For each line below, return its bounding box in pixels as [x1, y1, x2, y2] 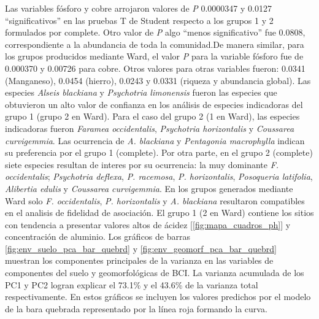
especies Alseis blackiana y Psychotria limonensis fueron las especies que [5, 86, 277, 99]
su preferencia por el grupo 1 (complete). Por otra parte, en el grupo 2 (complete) [5, 146, 313, 159]
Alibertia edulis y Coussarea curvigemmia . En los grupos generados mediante [5, 182, 293, 194]
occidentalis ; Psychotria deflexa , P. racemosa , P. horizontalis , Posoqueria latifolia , [5, 170, 313, 183]
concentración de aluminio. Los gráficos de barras [5, 230, 190, 243]
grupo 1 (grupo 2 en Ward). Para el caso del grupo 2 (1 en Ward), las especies [5, 110, 300, 123]
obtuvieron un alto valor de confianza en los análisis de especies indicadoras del [5, 98, 303, 110]
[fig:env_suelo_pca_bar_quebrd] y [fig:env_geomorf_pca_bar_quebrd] [5, 242, 277, 255]
